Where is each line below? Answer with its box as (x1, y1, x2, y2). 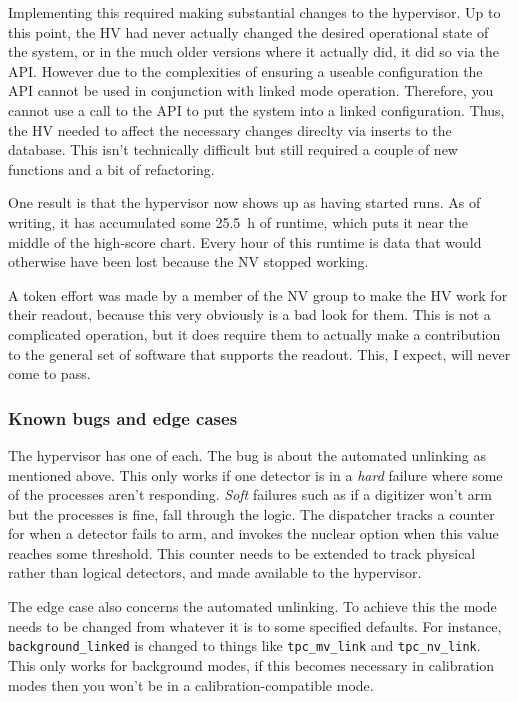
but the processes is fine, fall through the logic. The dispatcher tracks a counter (8, 503, 495, 524)
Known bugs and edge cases (8, 405, 238, 430)
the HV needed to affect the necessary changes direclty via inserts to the (8, 119, 452, 140)
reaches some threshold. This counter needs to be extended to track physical (8, 542, 476, 563)
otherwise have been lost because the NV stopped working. (8, 251, 369, 272)
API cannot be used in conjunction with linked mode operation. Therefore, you (8, 80, 494, 101)
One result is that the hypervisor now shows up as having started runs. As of (8, 192, 481, 213)
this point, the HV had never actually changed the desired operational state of (8, 21, 489, 42)
